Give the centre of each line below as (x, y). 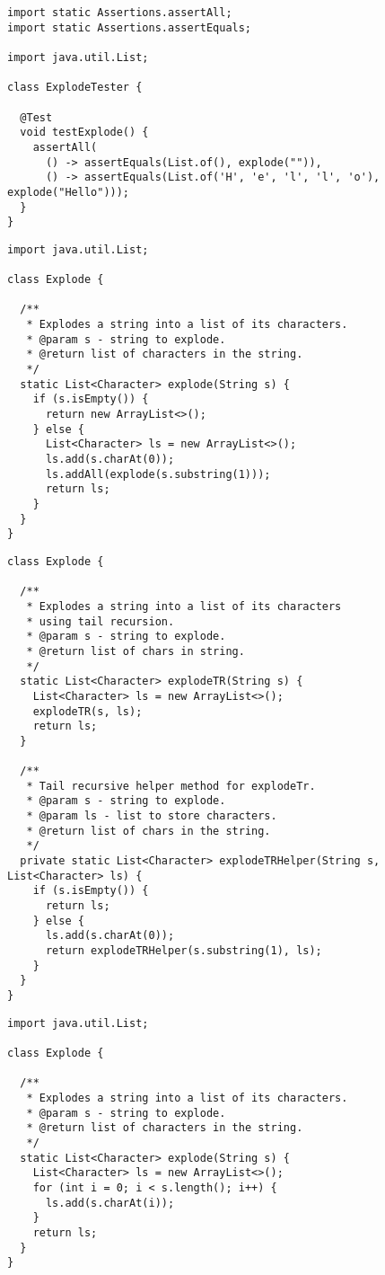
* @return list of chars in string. (136, 651)
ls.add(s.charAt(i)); (110, 1203)
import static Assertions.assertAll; (120, 13)
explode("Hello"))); (69, 192)
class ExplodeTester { (75, 88)
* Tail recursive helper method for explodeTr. (171, 786)
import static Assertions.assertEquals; (130, 27)
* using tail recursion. (101, 621)
